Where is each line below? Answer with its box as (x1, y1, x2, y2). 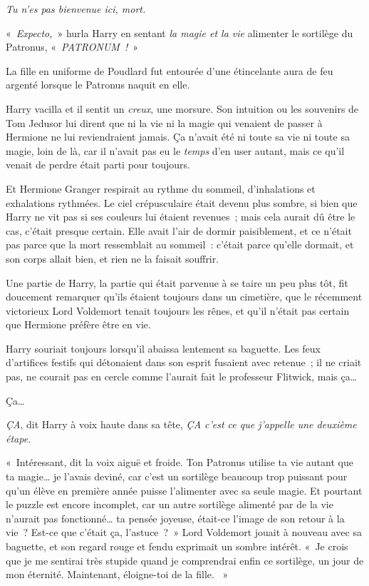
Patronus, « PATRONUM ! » (6, 39, 139, 54)
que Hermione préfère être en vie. (6, 317, 151, 332)
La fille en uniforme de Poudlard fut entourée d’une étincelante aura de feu (6, 63, 333, 78)
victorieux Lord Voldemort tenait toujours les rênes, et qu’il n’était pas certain (6, 303, 350, 318)
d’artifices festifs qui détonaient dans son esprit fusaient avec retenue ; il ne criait (6, 355, 362, 370)
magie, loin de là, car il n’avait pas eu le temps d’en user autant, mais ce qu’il (6, 143, 345, 158)
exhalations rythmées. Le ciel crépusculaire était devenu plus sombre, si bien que (6, 195, 358, 210)
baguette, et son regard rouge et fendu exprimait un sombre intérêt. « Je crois (6, 539, 348, 553)
